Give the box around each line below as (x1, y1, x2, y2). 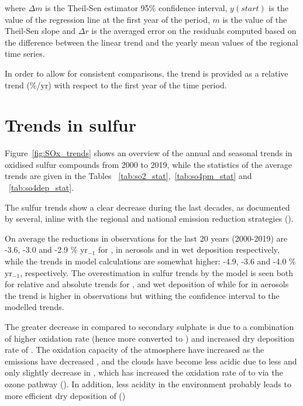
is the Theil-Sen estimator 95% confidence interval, (45, 2, 228, 13)
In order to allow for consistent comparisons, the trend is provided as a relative (5, 67, 288, 79)
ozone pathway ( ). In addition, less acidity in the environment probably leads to (5, 377, 291, 390)
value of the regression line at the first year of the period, (5, 13, 210, 25)
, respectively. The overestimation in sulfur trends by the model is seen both (20, 266, 294, 278)
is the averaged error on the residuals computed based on (91, 25, 297, 37)
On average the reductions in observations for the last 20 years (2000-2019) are (5, 232, 288, 244)
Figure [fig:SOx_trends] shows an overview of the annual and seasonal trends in (5, 147, 292, 159)
